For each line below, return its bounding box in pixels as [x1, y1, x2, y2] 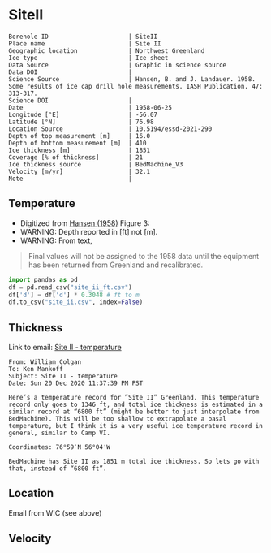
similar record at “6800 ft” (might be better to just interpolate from [8, 408, 260, 416]
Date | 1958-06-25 [8, 103, 173, 111]
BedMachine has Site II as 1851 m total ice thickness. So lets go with [8, 457, 260, 466]
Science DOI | [8, 96, 132, 105]
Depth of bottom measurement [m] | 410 [8, 139, 148, 147]
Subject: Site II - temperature [8, 372, 118, 381]
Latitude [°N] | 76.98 [8, 118, 154, 126]
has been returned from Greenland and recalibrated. [28, 260, 204, 270]
